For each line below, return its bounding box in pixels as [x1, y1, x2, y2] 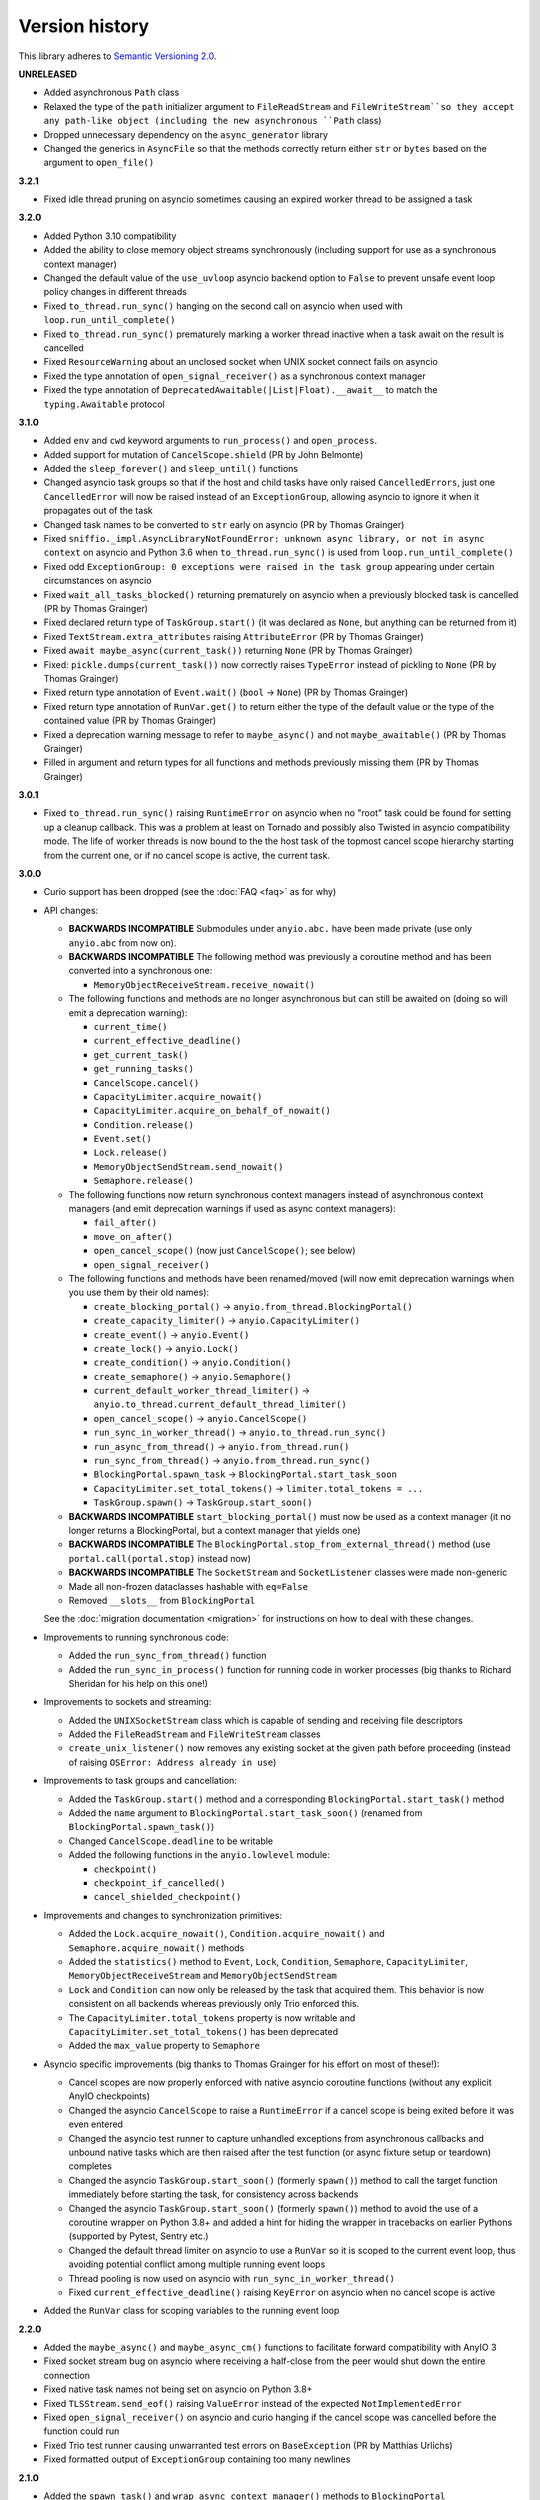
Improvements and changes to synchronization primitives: [43, 1909, 283, 1921]
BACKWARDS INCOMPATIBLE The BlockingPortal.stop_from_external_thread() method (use [68, 1538, 491, 1550]
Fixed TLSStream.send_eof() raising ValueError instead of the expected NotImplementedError [43, 2397, 462, 2409]
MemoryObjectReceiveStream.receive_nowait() [93, 979, 316, 990]
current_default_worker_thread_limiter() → [93, 1385, 311, 1397]
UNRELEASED [18, 68, 78, 80]
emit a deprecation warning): [68, 1006, 188, 1019]
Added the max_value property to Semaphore [68, 2040, 260, 2052]
